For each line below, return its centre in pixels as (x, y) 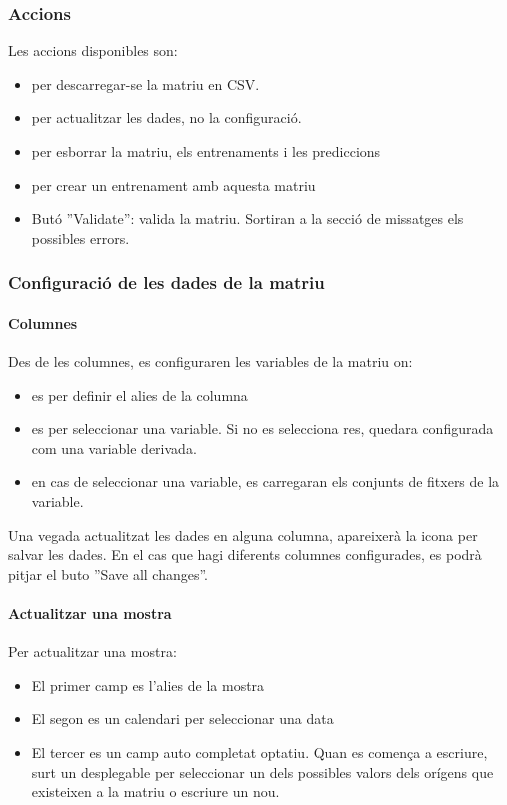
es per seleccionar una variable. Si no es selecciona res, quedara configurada (262, 428)
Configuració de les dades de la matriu (166, 282)
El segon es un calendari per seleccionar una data (182, 718)
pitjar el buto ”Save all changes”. (108, 573)
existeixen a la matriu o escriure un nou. (155, 791)
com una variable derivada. (114, 447)
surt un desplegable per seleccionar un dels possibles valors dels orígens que (262, 771)
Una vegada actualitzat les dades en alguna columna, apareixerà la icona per (243, 534)
